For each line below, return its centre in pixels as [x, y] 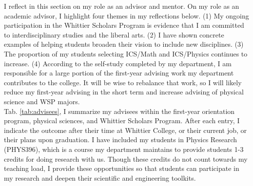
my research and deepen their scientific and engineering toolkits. [100, 177]
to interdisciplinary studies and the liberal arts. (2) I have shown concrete [114, 34]
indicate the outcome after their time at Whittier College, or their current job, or [126, 130]
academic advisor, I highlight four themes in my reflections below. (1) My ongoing [126, 15]
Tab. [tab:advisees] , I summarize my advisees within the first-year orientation [119, 111]
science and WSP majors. [42, 101]
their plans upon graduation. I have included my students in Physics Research [121, 139]
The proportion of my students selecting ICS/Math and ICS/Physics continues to [126, 53]
